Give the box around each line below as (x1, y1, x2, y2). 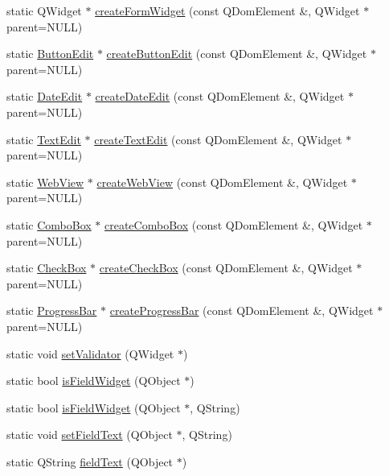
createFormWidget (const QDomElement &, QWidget (95, 2, 360, 19)
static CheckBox (6, 259, 87, 276)
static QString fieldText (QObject (6, 453, 174, 470)
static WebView (6, 173, 84, 190)
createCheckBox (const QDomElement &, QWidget (99, 259, 353, 276)
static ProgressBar (6, 302, 97, 319)
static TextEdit (6, 130, 81, 147)
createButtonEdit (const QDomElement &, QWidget (106, 45, 367, 62)
